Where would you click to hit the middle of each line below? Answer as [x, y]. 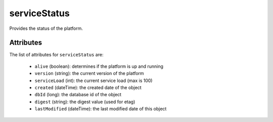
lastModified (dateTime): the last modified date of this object [101, 109]
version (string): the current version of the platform [89, 73]
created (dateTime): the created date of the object [88, 88]
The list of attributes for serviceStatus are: [56, 55]
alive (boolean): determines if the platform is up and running [99, 66]
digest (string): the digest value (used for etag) [85, 102]
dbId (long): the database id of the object [78, 95]
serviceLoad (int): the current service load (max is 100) [94, 80]
